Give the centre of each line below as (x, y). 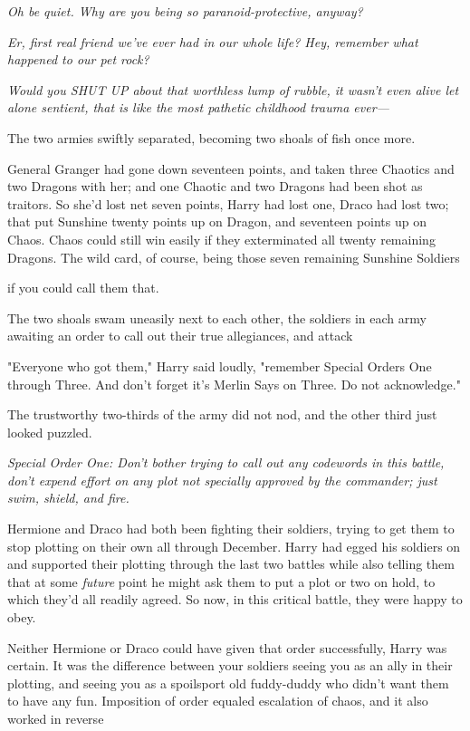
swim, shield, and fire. (68, 498)
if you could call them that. (83, 288)
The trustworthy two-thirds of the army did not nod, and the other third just (222, 414)
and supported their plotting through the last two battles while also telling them (231, 564)
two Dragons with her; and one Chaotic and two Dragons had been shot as (215, 186)
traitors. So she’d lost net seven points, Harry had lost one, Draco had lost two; (228, 203)
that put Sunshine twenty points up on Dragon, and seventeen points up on (217, 221)
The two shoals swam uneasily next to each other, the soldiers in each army (217, 317)
